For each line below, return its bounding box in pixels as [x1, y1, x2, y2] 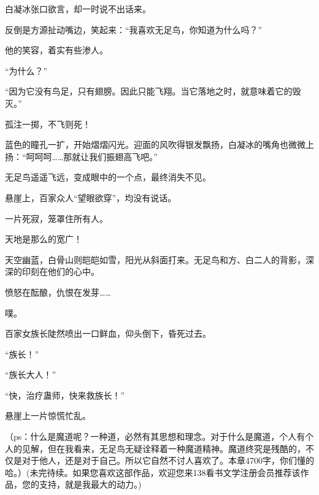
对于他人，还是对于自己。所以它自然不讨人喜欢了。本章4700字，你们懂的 [21, 454, 314, 467]
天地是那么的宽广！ [5, 232, 82, 245]
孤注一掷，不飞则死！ [5, 117, 91, 130]
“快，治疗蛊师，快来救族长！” [5, 388, 125, 401]
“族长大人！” [5, 368, 56, 381]
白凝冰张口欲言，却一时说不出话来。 [5, 2, 151, 15]
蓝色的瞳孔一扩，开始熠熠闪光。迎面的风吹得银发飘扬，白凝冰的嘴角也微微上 [5, 138, 314, 151]
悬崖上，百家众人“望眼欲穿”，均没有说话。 [5, 191, 177, 204]
